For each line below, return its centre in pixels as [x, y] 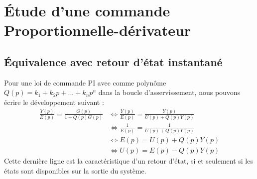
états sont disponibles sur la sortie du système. [75, 170]
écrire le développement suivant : [54, 102]
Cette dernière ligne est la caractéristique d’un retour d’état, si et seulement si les [128, 161]
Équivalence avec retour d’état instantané [113, 61]
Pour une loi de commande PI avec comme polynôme [85, 82]
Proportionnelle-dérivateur [98, 30]
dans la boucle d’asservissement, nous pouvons [169, 92]
